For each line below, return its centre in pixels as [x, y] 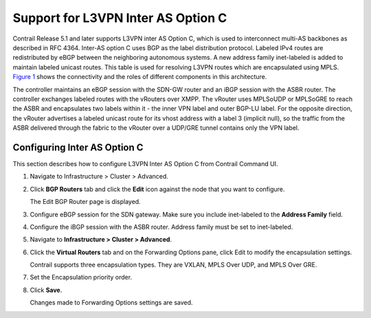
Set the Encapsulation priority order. [81, 277]
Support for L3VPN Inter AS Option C [120, 18]
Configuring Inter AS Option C [78, 147]
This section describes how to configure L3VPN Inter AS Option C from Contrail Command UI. [145, 163]
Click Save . [46, 290]
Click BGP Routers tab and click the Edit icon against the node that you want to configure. [157, 189]
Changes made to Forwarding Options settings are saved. [111, 303]
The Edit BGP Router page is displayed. [85, 202]
